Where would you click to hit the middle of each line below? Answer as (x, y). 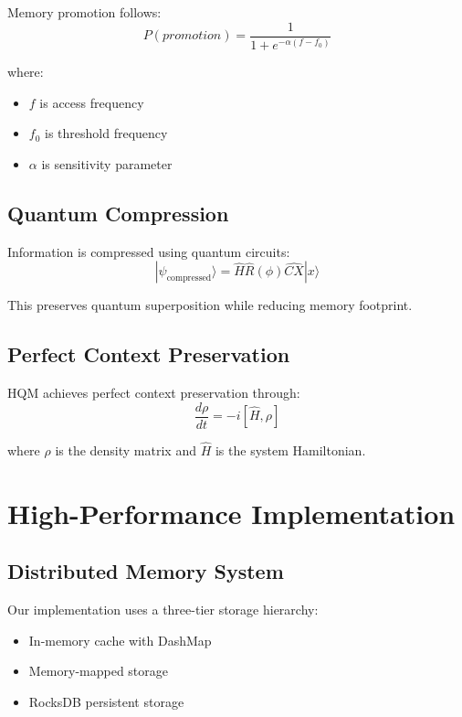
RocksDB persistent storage (106, 701)
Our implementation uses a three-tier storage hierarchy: (163, 610)
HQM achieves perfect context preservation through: (154, 392)
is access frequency (92, 102)
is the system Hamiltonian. (290, 449)
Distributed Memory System (146, 571)
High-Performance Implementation (231, 513)
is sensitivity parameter (107, 163)
